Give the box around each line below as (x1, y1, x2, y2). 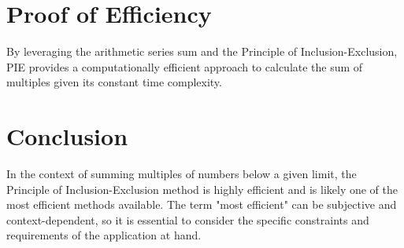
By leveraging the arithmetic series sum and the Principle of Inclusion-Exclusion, (6, 43, 398, 60)
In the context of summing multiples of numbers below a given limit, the (6, 166, 357, 182)
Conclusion (6, 120, 128, 152)
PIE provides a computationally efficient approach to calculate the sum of (6, 58, 363, 75)
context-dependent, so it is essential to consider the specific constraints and (6, 211, 369, 228)
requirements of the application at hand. (6, 227, 202, 243)
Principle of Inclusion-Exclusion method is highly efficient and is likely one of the (6, 181, 398, 197)
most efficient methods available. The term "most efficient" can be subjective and (6, 196, 397, 213)
